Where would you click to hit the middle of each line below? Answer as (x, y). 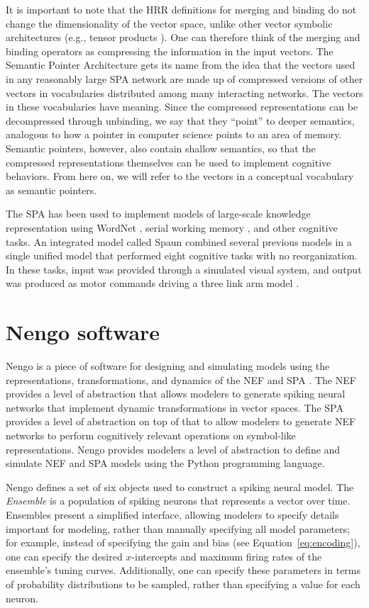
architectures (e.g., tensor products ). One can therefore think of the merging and (183, 37)
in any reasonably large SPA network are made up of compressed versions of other (184, 78)
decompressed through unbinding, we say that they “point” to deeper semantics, (180, 120)
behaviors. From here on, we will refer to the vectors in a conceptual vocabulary (180, 176)
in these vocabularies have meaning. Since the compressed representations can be (182, 107)
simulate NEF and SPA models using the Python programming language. (165, 463)
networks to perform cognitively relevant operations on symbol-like (151, 435)
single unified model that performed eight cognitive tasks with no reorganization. (182, 255)
